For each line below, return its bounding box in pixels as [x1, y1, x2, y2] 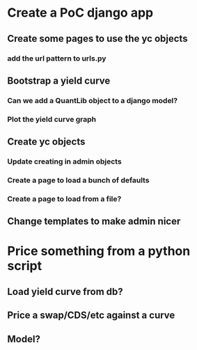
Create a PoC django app [7, 5, 154, 21]
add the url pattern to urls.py [7, 54, 107, 63]
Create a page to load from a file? [7, 193, 122, 203]
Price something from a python [7, 244, 191, 259]
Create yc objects [7, 136, 86, 148]
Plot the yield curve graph [7, 114, 97, 124]
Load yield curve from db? [7, 285, 123, 297]
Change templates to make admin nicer [7, 216, 181, 228]
